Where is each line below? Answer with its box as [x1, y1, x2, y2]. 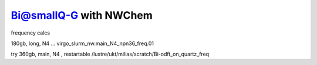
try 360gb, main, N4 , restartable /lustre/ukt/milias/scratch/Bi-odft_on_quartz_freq [11, 50, 210, 58]
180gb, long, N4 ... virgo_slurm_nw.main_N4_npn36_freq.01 [11, 40, 154, 47]
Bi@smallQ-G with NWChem [11, 9, 153, 22]
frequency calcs [11, 29, 50, 36]
